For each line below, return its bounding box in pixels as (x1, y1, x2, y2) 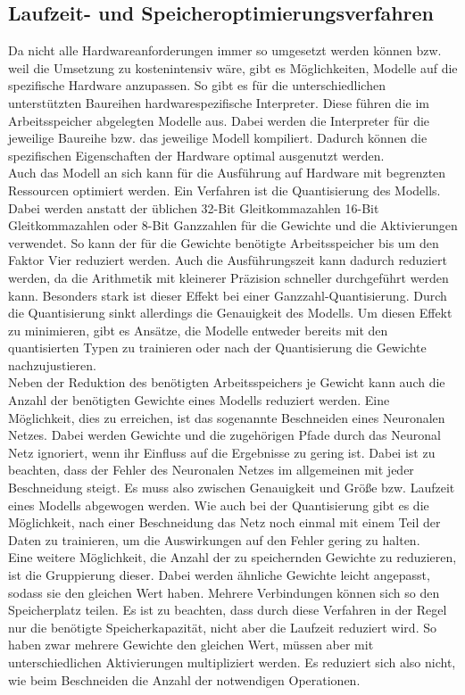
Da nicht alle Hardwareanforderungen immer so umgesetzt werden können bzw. (8, 41, 442, 60)
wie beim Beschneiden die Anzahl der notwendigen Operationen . (8, 670, 361, 689)
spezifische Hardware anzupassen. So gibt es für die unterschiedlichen (8, 76, 386, 95)
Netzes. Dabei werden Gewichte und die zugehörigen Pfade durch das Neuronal (8, 426, 441, 444)
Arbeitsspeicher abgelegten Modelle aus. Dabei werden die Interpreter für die (8, 111, 430, 129)
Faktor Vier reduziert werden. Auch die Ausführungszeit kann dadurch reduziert (8, 251, 447, 269)
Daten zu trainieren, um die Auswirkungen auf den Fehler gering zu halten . (8, 530, 420, 549)
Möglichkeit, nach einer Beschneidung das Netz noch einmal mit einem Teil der (8, 513, 441, 532)
